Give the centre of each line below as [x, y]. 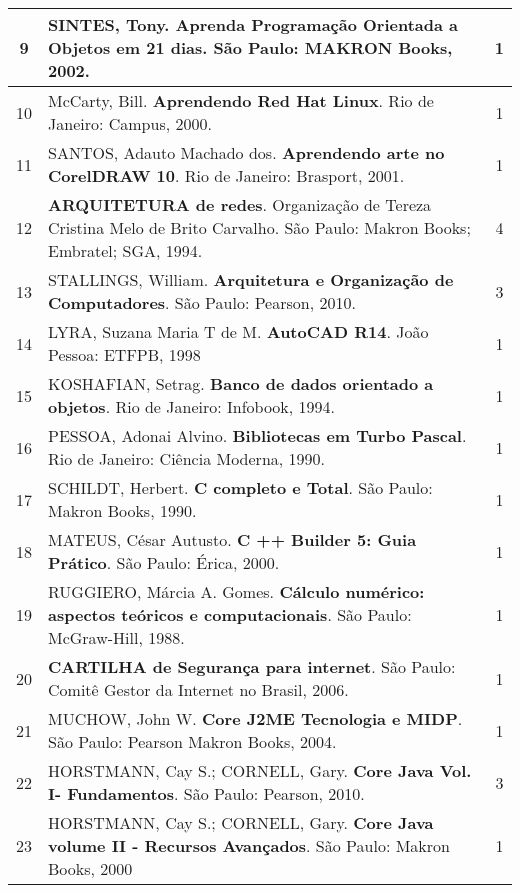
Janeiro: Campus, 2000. [130, 123]
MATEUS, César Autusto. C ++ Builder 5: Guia [232, 539]
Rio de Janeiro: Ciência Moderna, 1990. [187, 458]
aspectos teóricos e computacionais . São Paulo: [230, 614]
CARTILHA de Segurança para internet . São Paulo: [252, 666]
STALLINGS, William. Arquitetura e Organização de [251, 279]
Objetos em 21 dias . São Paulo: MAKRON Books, [250, 47]
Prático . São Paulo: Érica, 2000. [164, 562]
